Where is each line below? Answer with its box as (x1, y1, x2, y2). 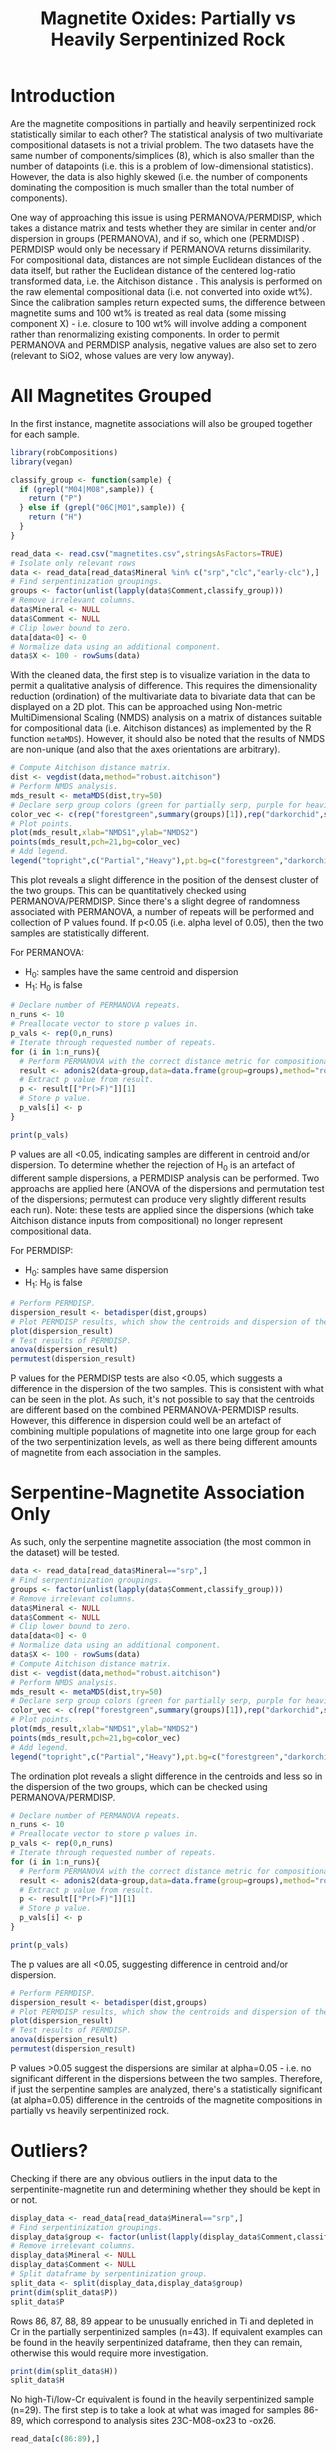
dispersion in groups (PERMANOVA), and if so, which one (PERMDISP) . (10, 232, 305, 244)
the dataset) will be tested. (10, 1547, 120, 1559)
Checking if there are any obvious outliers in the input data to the (10, 2172, 278, 2184)
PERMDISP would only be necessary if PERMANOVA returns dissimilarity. (10, 243, 312, 255)
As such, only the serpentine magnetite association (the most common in (10, 1536, 312, 1548)
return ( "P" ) (28, 493, 83, 504)
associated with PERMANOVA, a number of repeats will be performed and (10, 905, 315, 917)
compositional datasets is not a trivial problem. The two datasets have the (10, 138, 315, 151)
